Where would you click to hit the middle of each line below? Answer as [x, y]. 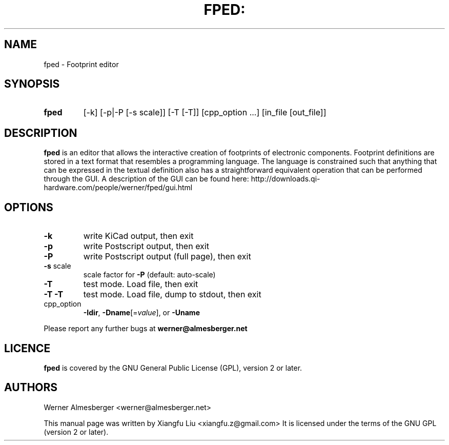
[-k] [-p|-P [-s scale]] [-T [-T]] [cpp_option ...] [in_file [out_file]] [205, 113]
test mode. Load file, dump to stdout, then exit [172, 295]
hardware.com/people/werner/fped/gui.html [118, 188]
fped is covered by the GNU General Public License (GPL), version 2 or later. [173, 368]
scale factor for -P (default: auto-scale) [149, 275]
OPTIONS [29, 207]
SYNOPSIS [32, 84]
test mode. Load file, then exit [141, 284]
